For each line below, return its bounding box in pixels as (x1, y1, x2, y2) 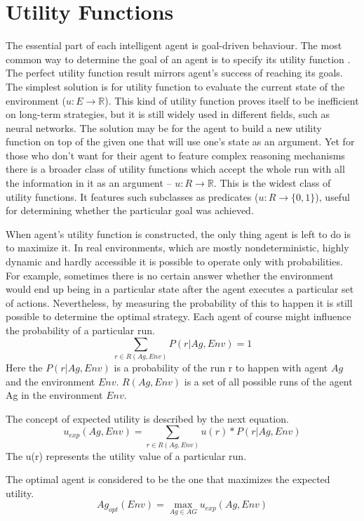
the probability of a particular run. (6, 323, 155, 337)
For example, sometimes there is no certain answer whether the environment (6, 268, 334, 282)
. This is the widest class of (213, 176, 331, 190)
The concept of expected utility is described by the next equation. (6, 411, 289, 426)
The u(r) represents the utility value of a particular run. (6, 448, 247, 463)
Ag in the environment (6, 388, 103, 402)
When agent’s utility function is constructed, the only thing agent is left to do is (6, 226, 351, 241)
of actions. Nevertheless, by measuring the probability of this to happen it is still (6, 295, 353, 310)
